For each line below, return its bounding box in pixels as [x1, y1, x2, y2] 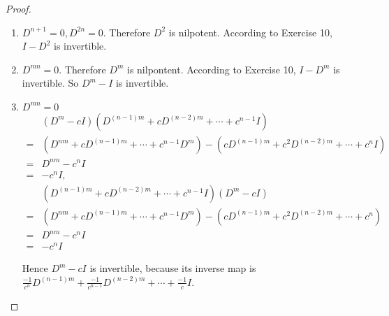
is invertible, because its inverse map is [89, 261, 256, 275]
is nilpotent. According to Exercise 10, [168, 24, 332, 39]
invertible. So [22, 76, 79, 90]
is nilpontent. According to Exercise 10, [127, 62, 296, 76]
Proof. [6, 1, 31, 15]
